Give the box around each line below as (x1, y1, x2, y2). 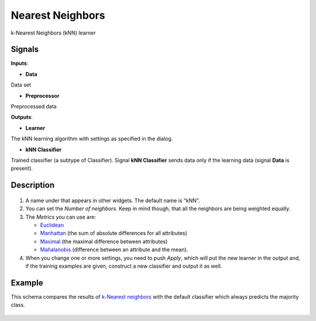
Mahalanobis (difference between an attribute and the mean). (40, 246, 188, 253)
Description (11, 180, 55, 190)
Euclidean (40, 221, 64, 228)
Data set (11, 81, 32, 88)
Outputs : (11, 114, 33, 121)
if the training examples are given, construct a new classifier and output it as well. (25, 262, 222, 269)
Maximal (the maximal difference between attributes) (40, 238, 168, 245)
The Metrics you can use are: (25, 213, 97, 220)
